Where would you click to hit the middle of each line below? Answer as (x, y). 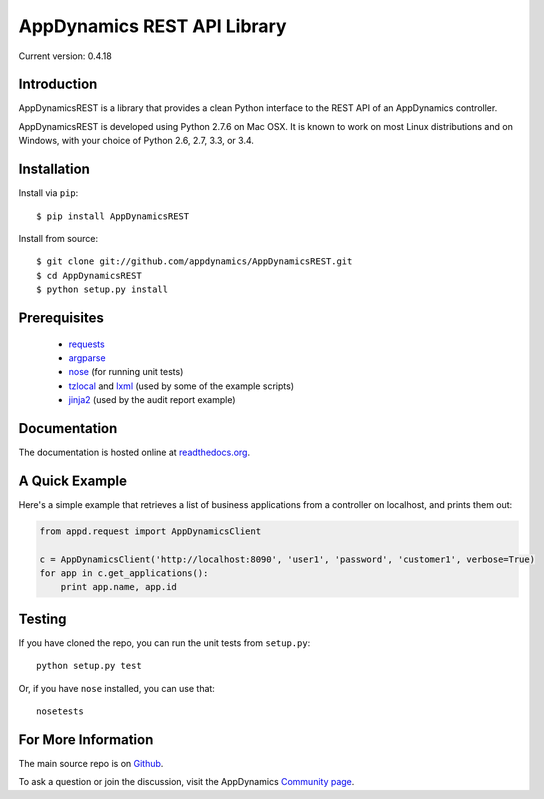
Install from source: (58, 238)
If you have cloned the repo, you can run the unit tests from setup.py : (164, 642)
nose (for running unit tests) (126, 372)
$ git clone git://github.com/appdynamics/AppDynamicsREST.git (194, 261)
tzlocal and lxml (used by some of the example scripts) (181, 386)
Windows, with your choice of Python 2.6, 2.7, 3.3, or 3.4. (136, 141)
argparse (87, 357)
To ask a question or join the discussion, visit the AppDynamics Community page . (186, 782)
